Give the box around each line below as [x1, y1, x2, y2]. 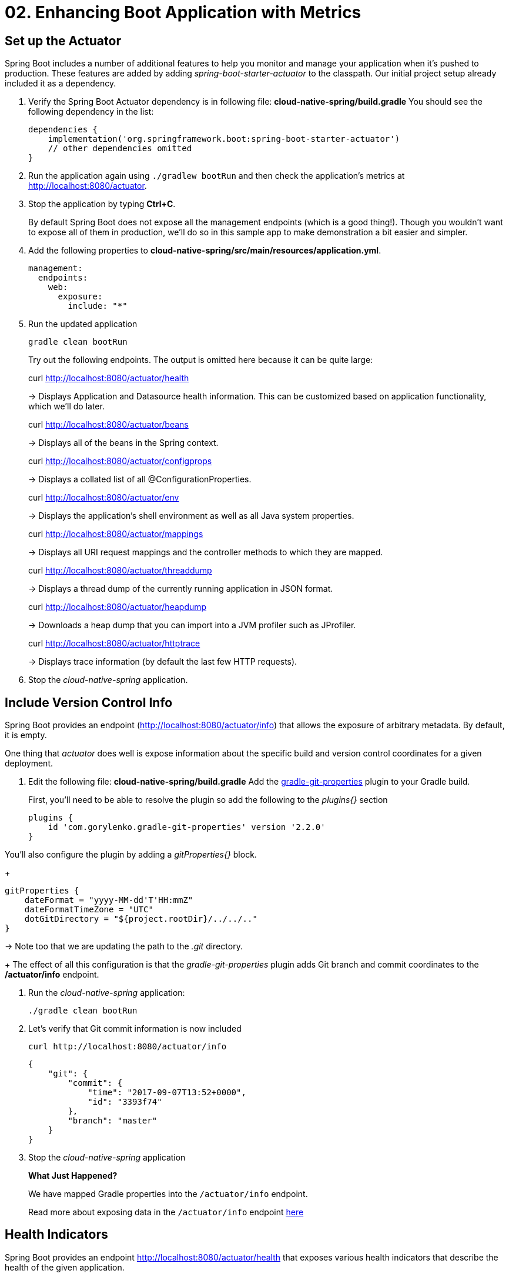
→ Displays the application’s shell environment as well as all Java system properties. [28, 511, 354, 521]
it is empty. [5, 730, 47, 741]
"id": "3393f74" [88, 1097, 162, 1107]
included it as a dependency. [5, 78, 116, 89]
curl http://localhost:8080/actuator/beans [28, 419, 189, 430]
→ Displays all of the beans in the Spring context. [28, 438, 219, 448]
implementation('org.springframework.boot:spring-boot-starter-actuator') [48, 134, 400, 144]
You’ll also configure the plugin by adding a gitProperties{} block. [5, 849, 257, 860]
